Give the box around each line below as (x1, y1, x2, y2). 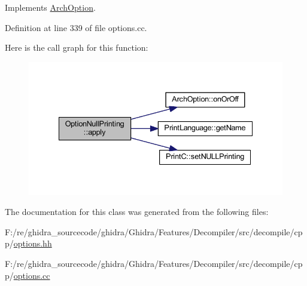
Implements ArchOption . (5, 1, 96, 13)
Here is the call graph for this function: (5, 41, 148, 54)
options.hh (13, 237, 52, 250)
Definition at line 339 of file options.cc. (5, 21, 147, 33)
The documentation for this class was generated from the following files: (5, 205, 269, 218)
